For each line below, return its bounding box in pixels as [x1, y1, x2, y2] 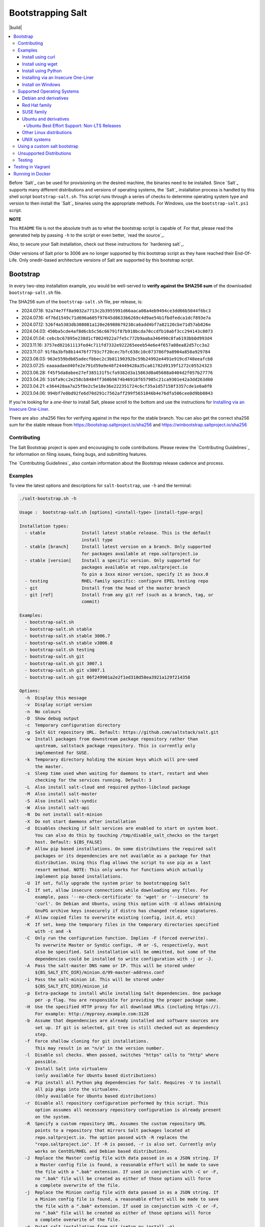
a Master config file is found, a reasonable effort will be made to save [35, 1162, 219, 1168]
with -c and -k [35, 929, 72, 934]
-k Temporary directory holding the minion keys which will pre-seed [25, 757, 198, 763]
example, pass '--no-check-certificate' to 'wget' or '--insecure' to [35, 894, 209, 900]
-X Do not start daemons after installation [25, 819, 136, 824]
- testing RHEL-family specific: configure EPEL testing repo [25, 578, 209, 584]
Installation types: [19, 523, 69, 529]
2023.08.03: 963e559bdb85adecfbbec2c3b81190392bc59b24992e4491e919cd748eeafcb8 [21, 356, 213, 362]
